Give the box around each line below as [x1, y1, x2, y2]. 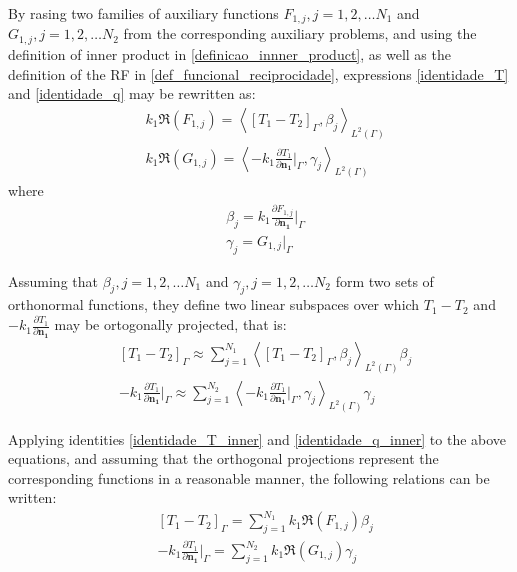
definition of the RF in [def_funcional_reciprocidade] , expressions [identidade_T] [8, 63, 509, 84]
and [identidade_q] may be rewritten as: [8, 83, 256, 104]
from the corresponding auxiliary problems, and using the [123, 23, 477, 44]
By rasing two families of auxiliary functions [8, 3, 279, 23]
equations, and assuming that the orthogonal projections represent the [8, 448, 439, 469]
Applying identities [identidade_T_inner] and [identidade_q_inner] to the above [8, 428, 507, 449]
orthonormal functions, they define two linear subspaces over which [8, 294, 420, 315]
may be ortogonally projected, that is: [54, 314, 287, 335]
